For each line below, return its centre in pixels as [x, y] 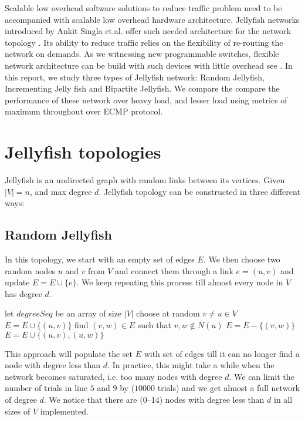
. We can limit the [262, 376]
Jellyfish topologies [83, 152]
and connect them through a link [174, 270]
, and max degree [61, 191]
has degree [23, 293]
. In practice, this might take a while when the [191, 365]
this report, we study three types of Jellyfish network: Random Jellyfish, [135, 77]
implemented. [64, 411]
